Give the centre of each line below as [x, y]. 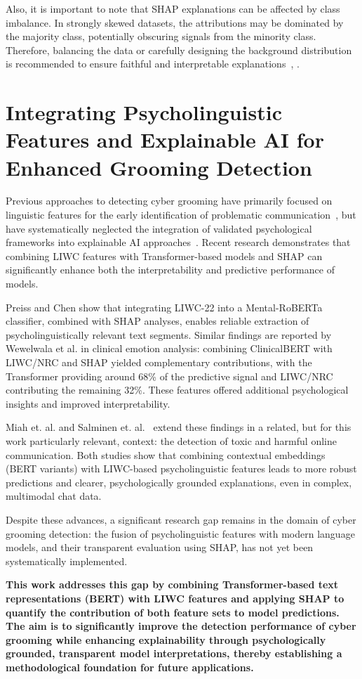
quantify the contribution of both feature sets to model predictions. [173, 612]
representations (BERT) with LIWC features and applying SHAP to [175, 598]
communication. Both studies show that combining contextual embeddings [166, 454]
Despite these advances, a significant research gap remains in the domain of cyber [181, 519]
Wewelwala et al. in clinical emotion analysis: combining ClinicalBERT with [169, 348]
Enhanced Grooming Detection [159, 167]
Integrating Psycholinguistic [144, 112]
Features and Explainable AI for [165, 140]
